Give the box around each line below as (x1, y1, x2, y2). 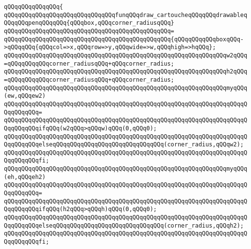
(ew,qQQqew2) (4, 92, 46, 100)
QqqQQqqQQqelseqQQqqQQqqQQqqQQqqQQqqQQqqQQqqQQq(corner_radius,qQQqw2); (4, 141, 244, 148)
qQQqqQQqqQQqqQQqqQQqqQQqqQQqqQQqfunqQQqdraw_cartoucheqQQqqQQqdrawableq (4, 11, 248, 18)
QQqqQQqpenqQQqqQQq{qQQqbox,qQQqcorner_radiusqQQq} (4, 19, 174, 27)
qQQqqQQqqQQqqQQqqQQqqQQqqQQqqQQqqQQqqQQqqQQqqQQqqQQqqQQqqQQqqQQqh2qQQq (4, 68, 248, 75)
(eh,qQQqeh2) (4, 173, 46, 180)
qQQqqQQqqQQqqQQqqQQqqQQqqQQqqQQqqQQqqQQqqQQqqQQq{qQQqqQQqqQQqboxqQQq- (4, 36, 244, 43)
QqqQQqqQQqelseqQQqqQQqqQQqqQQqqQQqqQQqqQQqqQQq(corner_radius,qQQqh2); (4, 222, 244, 229)
